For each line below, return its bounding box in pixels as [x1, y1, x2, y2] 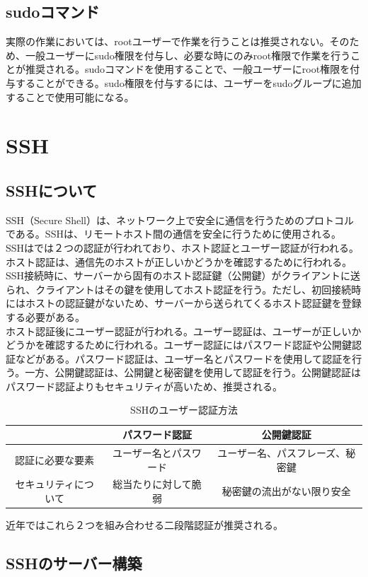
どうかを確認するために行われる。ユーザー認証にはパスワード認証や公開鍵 [6, 337, 352, 352]
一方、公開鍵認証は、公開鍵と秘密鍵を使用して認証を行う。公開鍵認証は [25, 365, 361, 380]
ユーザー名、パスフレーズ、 [217, 445, 346, 460]
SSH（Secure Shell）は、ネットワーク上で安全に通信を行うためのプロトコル [6, 212, 354, 227]
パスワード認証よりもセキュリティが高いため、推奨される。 [6, 378, 282, 393]
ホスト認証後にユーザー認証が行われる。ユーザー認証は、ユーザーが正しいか [6, 323, 362, 338]
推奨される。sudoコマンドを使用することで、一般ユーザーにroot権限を [25, 62, 350, 76]
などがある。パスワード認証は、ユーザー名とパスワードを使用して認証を [15, 351, 352, 366]
